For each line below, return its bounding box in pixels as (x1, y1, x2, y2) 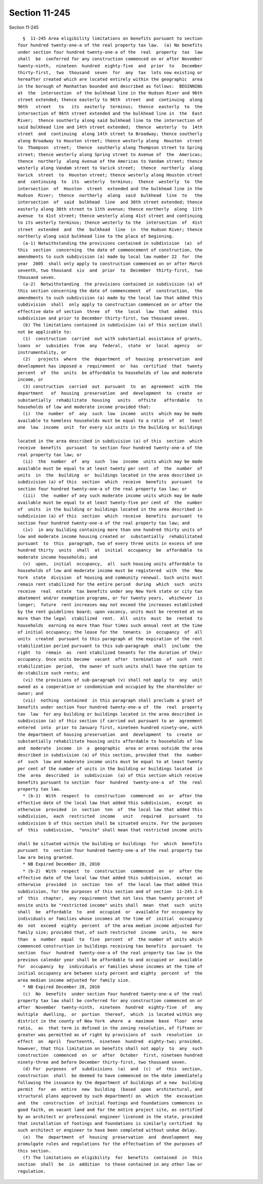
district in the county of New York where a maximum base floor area (18, 1018, 203, 1024)
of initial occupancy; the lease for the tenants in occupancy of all (18, 629, 203, 635)
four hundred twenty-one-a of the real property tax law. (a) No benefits (18, 42, 203, 48)
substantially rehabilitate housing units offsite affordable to (18, 397, 203, 403)
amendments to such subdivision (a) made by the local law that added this (18, 295, 203, 300)
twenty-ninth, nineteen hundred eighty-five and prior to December (18, 63, 203, 68)
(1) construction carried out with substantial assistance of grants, (22, 336, 203, 341)
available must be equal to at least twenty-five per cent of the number (18, 500, 203, 505)
